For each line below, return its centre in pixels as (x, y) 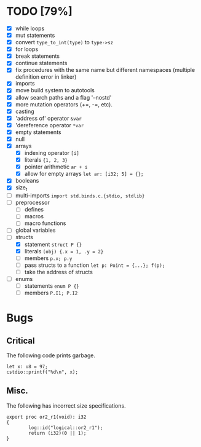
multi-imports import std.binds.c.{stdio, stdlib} (80, 196)
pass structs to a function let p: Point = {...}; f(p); (95, 265)
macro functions (45, 223)
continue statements (41, 63)
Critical (21, 340)
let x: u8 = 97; (27, 367)
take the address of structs (59, 272)
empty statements (38, 132)
